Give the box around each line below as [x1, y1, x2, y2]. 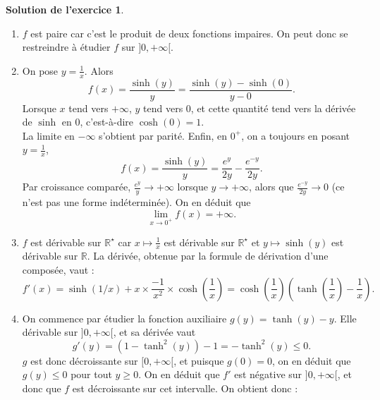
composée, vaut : [22, 262, 94, 277]
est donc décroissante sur [30, 353, 138, 368]
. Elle [333, 310, 357, 325]
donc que [22, 380, 61, 395]
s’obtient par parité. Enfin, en [99, 128, 228, 143]
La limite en [22, 128, 75, 143]
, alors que [249, 179, 294, 194]
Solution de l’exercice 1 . [6, 2, 124, 16]
